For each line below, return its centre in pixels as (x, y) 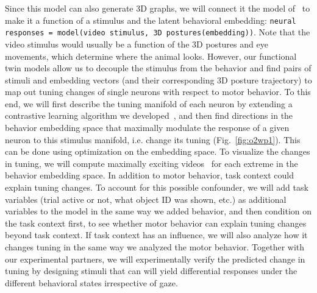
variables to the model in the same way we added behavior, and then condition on (158, 211)
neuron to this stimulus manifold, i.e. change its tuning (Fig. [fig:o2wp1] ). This (153, 139)
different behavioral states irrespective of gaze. (91, 282)
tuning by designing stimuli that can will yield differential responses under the (151, 271)
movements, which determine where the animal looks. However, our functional (151, 56)
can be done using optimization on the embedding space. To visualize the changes (158, 151)
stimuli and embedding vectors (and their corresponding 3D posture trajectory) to (158, 79)
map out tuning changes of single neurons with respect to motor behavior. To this (158, 92)
